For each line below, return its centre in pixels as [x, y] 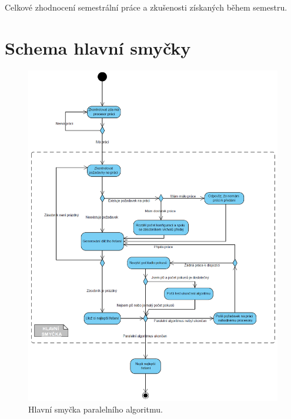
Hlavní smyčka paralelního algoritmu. [96, 409]
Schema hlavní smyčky [98, 47]
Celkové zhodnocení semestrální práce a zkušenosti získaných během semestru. [146, 7]
